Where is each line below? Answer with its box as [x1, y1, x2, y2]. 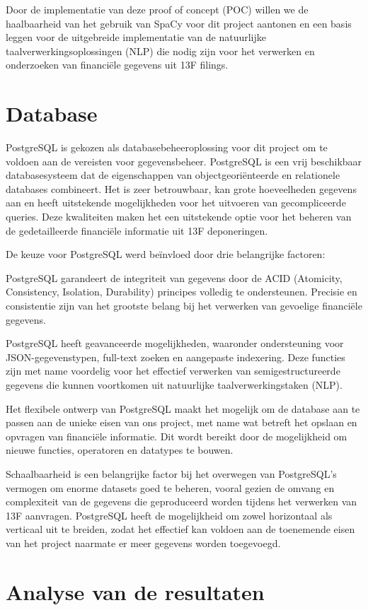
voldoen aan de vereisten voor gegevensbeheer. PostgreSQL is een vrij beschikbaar [6, 153, 362, 168]
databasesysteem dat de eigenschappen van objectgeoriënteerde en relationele [6, 168, 340, 182]
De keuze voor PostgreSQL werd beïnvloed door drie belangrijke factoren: [6, 247, 326, 262]
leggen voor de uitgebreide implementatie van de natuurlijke [6, 30, 267, 45]
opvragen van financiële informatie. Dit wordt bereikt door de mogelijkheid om [6, 428, 347, 443]
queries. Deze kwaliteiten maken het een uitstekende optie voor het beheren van [6, 209, 352, 224]
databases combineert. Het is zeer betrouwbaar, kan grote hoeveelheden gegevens [6, 181, 357, 196]
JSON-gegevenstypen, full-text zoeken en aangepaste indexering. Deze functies [6, 349, 345, 364]
